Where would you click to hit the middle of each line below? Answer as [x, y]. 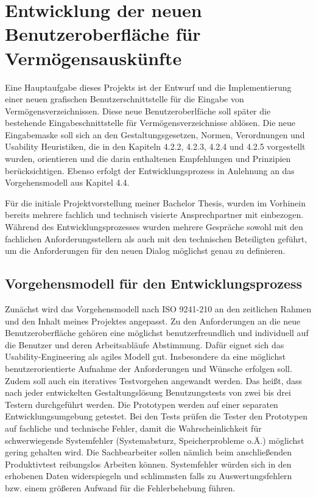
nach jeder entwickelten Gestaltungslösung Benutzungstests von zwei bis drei [148, 392]
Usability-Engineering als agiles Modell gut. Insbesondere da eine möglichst [146, 356]
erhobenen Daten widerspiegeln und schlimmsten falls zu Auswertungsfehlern [149, 476]
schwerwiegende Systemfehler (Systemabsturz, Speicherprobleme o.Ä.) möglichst [155, 440]
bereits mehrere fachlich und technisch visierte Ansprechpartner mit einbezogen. [154, 215]
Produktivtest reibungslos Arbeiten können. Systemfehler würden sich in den [148, 464]
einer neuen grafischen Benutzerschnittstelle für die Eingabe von [125, 99]
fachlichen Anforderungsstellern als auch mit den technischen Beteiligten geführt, [156, 238]
